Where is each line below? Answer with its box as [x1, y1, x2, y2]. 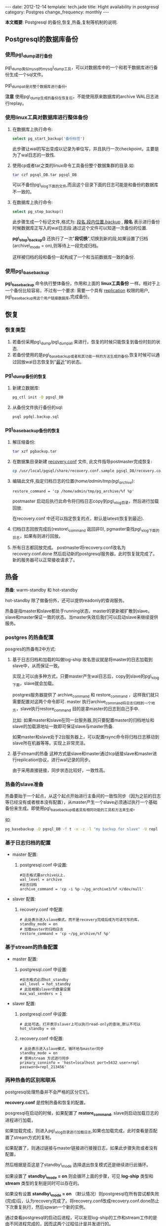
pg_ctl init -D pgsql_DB [12, 394, 64, 399]
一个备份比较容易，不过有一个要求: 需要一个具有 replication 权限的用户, [5, 288, 150, 294]
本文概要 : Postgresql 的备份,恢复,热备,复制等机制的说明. [5, 19, 118, 25]
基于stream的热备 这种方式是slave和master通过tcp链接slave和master [12, 751, 153, 756]
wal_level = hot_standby [19, 981, 71, 986]
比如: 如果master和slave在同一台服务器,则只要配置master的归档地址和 [12, 717, 155, 723]
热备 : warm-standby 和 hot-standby [5, 587, 78, 592]
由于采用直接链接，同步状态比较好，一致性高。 [12, 767, 108, 773]
